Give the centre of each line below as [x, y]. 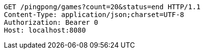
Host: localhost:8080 [45, 30]
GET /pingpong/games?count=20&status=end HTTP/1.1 [102, 7]
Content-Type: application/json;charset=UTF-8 [94, 15]
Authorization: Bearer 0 [51, 22]
